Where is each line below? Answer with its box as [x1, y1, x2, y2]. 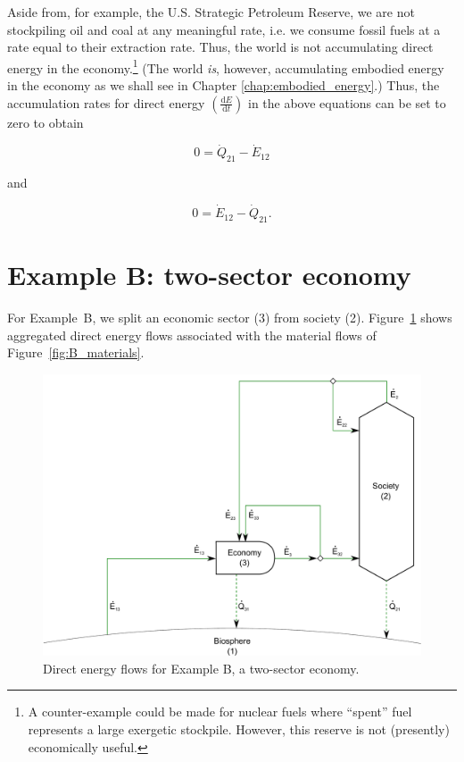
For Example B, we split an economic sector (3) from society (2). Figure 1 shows [7, 307, 452, 326]
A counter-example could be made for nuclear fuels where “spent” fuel [28, 702, 412, 721]
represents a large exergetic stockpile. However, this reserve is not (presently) [28, 720, 450, 739]
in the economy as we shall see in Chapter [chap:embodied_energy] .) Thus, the [7, 76, 440, 95]
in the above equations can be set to [247, 93, 446, 112]
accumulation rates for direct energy [7, 93, 205, 112]
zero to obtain [7, 113, 84, 131]
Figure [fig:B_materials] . [7, 343, 145, 362]
